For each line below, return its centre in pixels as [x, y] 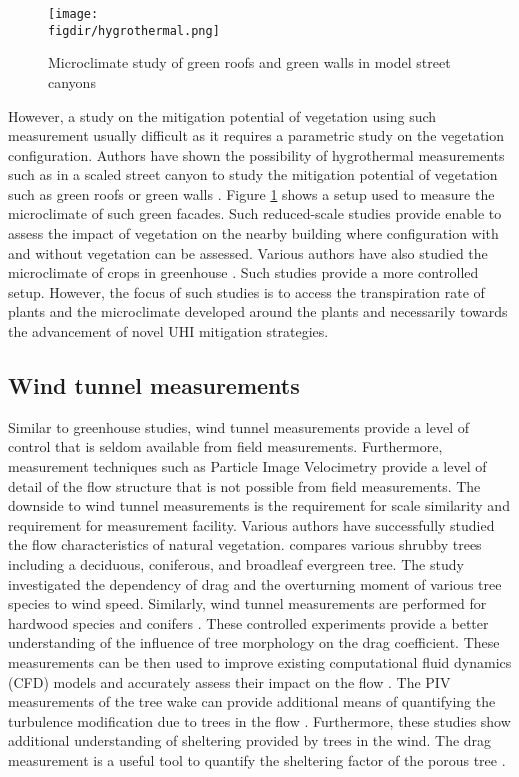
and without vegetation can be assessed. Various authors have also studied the [248, 252]
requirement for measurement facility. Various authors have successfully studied [251, 524]
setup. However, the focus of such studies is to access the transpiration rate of [246, 291]
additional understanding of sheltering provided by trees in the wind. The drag [250, 740]
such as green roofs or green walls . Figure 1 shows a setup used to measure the [251, 193]
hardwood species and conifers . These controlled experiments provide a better [248, 622]
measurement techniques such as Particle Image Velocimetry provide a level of [247, 466]
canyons [72, 81]
